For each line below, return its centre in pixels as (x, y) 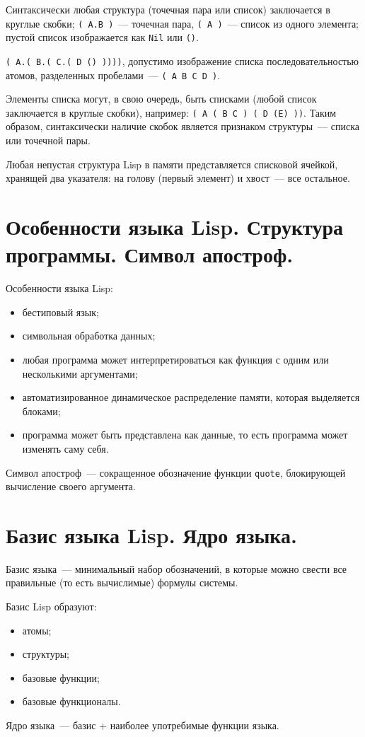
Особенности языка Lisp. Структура (175, 227)
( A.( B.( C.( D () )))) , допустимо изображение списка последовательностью (182, 60)
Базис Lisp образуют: (51, 607)
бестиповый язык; (60, 312)
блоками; (41, 411)
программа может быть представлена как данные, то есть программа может (185, 435)
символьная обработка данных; (89, 336)
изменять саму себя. (65, 448)
